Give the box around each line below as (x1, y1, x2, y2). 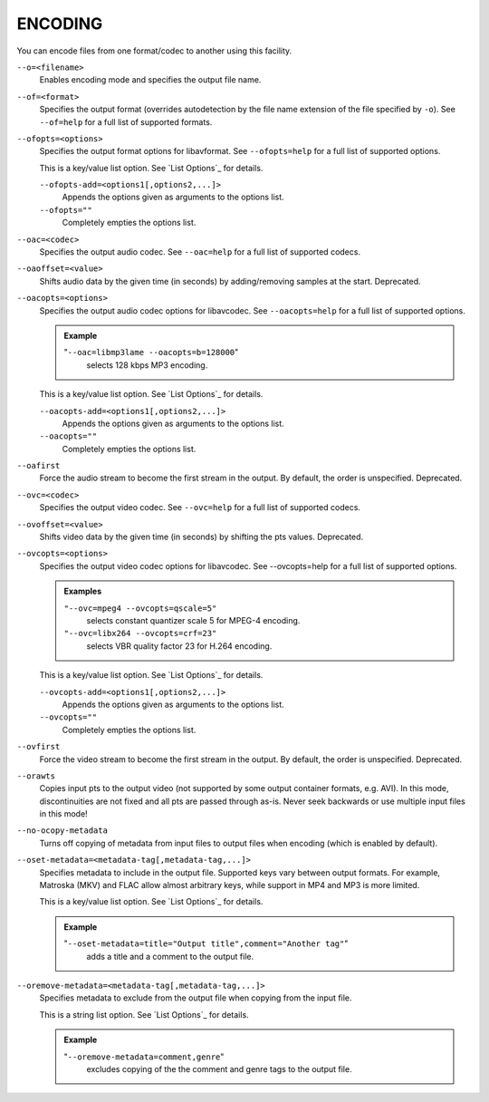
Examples (63, 585, 102, 597)
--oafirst (16, 460, 61, 471)
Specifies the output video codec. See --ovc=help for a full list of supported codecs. (39, 502, 361, 513)
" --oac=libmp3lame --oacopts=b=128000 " (63, 347, 239, 358)
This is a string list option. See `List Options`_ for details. (39, 1009, 249, 1020)
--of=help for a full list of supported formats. (39, 116, 213, 127)
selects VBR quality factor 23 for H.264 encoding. (86, 640, 273, 652)
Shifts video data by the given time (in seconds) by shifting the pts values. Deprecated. (39, 531, 364, 543)
